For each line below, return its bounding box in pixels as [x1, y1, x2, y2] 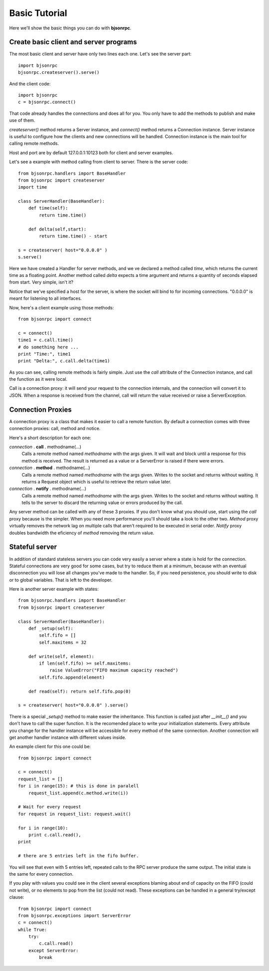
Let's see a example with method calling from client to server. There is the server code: [9, 159, 189, 165]
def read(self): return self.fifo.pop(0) [28, 689, 132, 694]
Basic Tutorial [9, 7, 67, 18]
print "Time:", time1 [18, 351, 71, 357]
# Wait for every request [18, 804, 82, 810]
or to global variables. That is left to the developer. [9, 577, 113, 583]
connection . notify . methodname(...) [9, 485, 87, 491]
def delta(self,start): [28, 226, 87, 232]
